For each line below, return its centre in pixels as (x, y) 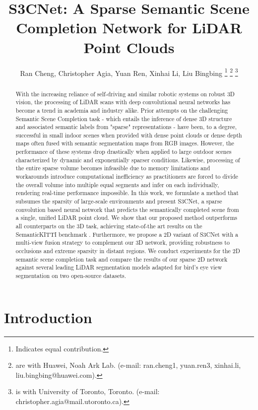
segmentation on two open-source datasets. (71, 275)
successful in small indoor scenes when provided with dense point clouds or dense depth (129, 135)
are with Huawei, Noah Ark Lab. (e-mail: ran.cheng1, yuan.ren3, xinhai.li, (128, 365)
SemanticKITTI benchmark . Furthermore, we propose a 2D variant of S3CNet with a (127, 234)
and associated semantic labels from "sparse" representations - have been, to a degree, (126, 127)
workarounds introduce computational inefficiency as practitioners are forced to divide (127, 176)
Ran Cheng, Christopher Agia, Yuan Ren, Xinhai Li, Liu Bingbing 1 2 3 (129, 72)
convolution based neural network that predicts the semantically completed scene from (127, 209)
